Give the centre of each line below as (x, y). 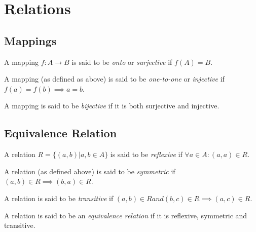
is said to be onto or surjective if (122, 62)
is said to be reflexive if (146, 154)
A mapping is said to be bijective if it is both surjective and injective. (112, 106)
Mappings (30, 40)
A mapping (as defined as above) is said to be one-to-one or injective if (114, 79)
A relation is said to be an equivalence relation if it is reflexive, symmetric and (126, 215)
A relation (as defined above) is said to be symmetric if (90, 171)
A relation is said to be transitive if (59, 198)
